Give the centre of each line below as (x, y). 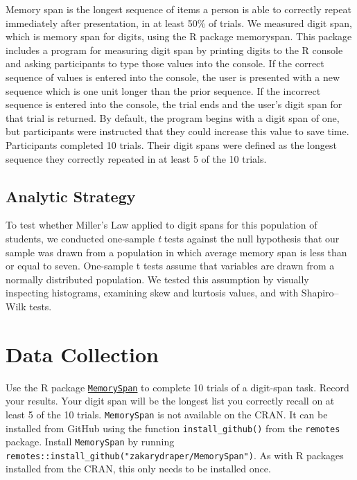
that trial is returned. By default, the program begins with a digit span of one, (173, 117)
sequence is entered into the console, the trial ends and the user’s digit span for (174, 104)
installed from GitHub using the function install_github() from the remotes (173, 428)
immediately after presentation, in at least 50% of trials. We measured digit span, (179, 23)
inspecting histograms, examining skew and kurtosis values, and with (152, 293)
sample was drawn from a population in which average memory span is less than (176, 252)
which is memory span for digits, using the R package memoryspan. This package (179, 36)
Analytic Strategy (71, 196)
